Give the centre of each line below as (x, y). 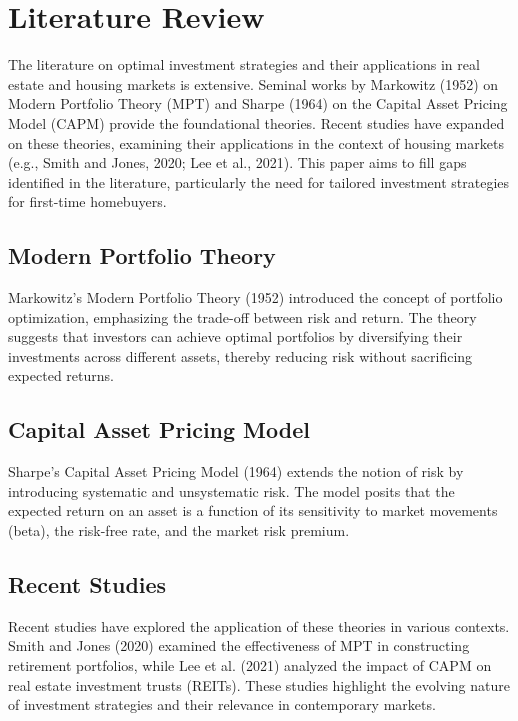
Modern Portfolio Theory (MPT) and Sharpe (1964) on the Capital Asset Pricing (258, 103)
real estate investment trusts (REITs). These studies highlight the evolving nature (259, 684)
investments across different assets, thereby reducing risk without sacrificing (240, 355)
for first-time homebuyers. (87, 201)
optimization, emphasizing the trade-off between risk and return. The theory (242, 316)
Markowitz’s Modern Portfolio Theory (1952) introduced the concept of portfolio (255, 297)
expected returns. (61, 375)
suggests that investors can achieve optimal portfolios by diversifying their (235, 336)
